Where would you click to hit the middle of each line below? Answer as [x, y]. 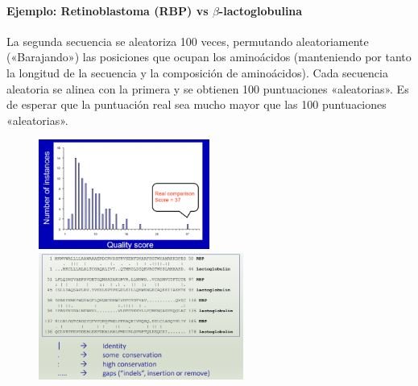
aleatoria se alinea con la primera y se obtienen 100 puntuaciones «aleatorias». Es [208, 88]
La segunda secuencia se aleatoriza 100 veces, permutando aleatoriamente [188, 41]
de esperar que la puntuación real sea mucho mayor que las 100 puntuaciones [197, 104]
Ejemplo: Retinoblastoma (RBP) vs [108, 10]
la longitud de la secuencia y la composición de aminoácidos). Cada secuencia [197, 72]
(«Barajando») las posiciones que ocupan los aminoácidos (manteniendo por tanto [209, 57]
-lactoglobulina [261, 10]
